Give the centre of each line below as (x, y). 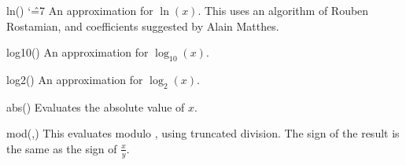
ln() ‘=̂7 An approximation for (80, 10)
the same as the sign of (62, 148)
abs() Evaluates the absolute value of (96, 106)
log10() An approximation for (78, 52)
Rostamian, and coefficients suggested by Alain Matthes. (143, 26)
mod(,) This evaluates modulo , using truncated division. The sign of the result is (203, 133)
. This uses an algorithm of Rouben (283, 10)
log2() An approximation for (75, 79)
